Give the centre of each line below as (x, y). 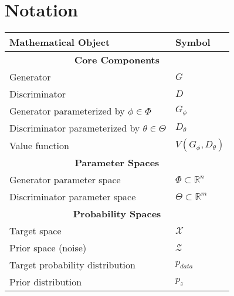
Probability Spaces (117, 214)
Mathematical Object (60, 42)
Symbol (193, 42)
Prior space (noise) (48, 248)
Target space (35, 231)
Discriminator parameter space (73, 197)
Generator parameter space (65, 180)
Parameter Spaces (117, 163)
